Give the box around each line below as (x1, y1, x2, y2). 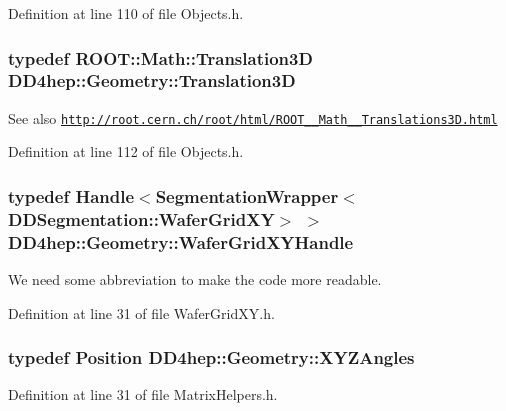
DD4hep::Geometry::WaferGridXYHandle (8, 229, 354, 254)
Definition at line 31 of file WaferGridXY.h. (8, 302, 275, 323)
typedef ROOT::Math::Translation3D (8, 45, 313, 70)
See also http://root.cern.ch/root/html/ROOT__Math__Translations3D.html (8, 107, 498, 128)
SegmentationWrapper (155, 183, 339, 208)
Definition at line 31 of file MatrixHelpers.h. (8, 384, 278, 405)
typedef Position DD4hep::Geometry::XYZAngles (8, 345, 415, 370)
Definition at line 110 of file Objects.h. (8, 3, 244, 23)
